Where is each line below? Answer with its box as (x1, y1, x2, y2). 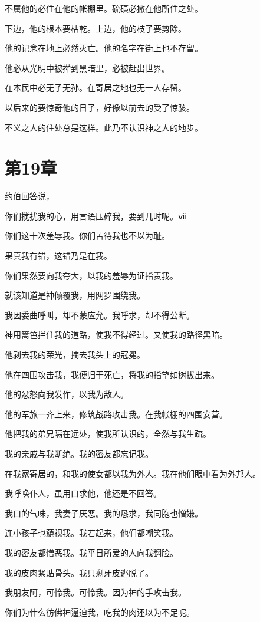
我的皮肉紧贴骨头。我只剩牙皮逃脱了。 (5, 566, 153, 578)
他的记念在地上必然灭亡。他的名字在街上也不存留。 (5, 42, 203, 54)
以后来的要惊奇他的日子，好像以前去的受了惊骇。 (5, 101, 195, 113)
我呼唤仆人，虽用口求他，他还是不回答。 (5, 487, 162, 499)
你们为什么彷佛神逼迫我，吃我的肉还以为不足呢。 (5, 605, 195, 618)
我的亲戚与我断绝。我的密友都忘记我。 (5, 447, 153, 459)
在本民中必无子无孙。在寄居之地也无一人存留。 (5, 81, 186, 94)
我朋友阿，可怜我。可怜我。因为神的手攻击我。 (5, 586, 186, 598)
